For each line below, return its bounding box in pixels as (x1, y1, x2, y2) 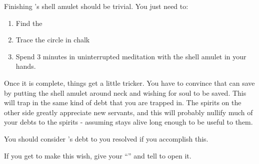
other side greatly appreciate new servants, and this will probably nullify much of (4, 107, 253, 117)
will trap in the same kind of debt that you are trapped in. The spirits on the (4, 97, 241, 108)
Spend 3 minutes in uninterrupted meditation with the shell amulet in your (15, 51, 246, 61)
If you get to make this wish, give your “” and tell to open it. (4, 150, 191, 161)
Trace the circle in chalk (15, 34, 90, 45)
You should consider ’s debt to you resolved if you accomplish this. (4, 133, 208, 144)
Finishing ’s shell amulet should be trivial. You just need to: (4, 1, 188, 11)
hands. (15, 61, 36, 71)
